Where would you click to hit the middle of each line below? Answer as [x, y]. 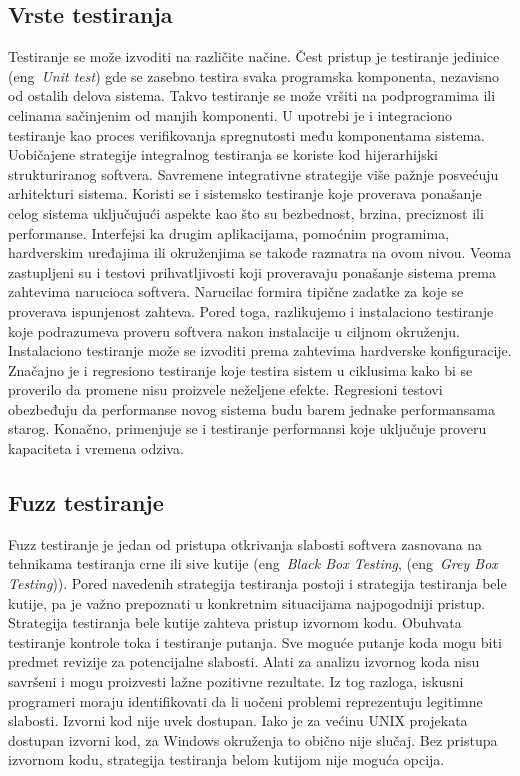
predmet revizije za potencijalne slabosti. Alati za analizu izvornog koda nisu [244, 661]
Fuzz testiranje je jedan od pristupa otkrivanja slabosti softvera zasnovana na [245, 543]
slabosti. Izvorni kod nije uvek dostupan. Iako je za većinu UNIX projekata [238, 720]
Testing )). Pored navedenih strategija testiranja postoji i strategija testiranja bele [257, 583]
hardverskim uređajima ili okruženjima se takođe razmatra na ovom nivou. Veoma [260, 252]
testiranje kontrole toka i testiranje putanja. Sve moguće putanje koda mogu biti [255, 641]
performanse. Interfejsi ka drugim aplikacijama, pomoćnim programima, [229, 232]
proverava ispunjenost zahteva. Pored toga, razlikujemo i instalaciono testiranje [251, 310]
